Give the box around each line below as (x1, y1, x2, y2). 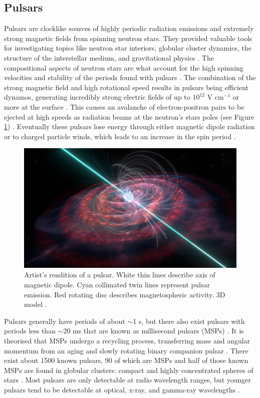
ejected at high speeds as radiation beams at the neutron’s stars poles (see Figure (4, 111, 254, 122)
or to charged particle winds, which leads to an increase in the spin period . (4, 131, 236, 141)
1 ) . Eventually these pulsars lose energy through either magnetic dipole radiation (4, 121, 255, 132)
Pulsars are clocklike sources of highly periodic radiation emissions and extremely (4, 23, 254, 34)
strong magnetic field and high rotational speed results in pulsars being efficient (4, 82, 248, 92)
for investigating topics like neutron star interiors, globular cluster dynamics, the (4, 43, 251, 53)
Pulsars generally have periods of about (4, 315, 125, 326)
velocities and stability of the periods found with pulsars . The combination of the (4, 72, 256, 83)
